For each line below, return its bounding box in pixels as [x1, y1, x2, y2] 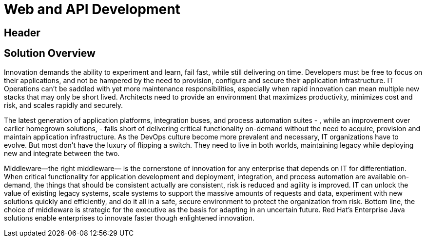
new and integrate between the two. [4, 149, 120, 157]
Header [4, 26, 40, 39]
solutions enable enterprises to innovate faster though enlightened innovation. [4, 213, 254, 222]
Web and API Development [4, 1, 180, 17]
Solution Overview [4, 47, 96, 60]
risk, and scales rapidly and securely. [4, 101, 123, 109]
